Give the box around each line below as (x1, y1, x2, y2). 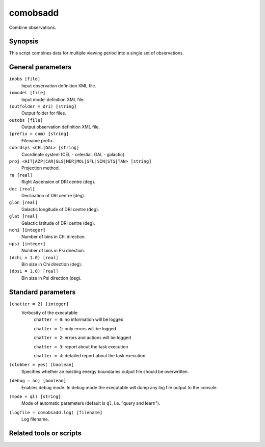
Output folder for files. (21, 110, 66, 116)
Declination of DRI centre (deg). (21, 193, 85, 198)
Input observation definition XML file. (21, 82, 97, 88)
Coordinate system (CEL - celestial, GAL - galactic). (21, 151, 126, 157)
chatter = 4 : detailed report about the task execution (33, 352, 146, 358)
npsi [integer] (9, 241, 46, 246)
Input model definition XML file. (21, 96, 85, 103)
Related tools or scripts (9, 429, 82, 437)
